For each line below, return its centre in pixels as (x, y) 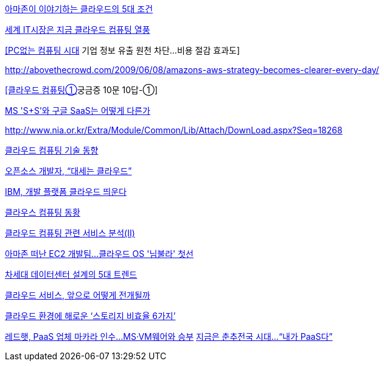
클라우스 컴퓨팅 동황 (43, 212)
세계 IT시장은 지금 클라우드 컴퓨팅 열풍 (78, 30)
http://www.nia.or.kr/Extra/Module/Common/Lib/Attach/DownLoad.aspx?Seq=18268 (174, 130)
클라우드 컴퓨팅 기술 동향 (52, 150)
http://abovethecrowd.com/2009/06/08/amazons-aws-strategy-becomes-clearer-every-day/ (192, 70)
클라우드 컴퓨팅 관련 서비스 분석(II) (70, 233)
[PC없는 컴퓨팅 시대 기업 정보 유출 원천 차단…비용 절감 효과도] (123, 50)
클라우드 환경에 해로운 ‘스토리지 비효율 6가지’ (90, 316)
